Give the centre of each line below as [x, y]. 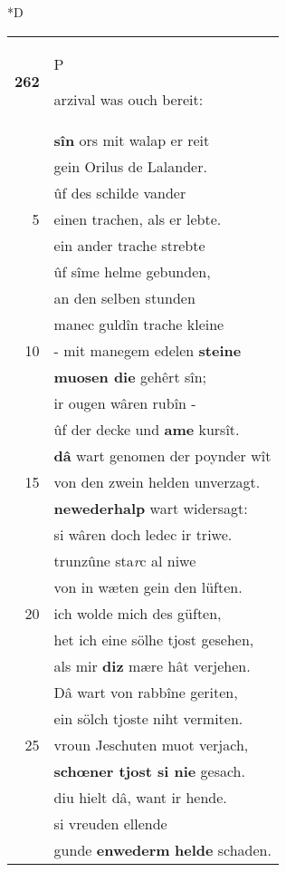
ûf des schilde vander [120, 192]
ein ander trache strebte [129, 245]
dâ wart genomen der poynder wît [162, 455]
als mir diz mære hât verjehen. [152, 665]
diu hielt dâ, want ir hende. [140, 797]
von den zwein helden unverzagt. [157, 481]
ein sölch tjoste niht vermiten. [148, 718]
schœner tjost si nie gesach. [149, 770]
